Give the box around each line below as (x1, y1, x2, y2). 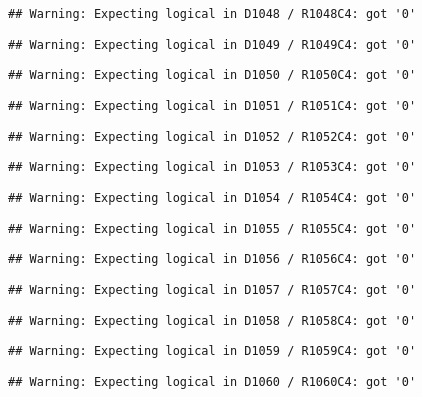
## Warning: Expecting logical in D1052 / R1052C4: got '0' (8, 129, 417, 144)
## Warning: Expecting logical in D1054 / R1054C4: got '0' (8, 190, 417, 205)
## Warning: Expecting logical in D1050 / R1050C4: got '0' (8, 68, 417, 83)
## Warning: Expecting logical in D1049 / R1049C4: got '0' (8, 37, 417, 52)
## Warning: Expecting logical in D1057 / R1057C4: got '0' (8, 282, 417, 297)
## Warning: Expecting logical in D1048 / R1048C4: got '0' (8, 7, 417, 21)
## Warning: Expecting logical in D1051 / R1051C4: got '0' (8, 98, 417, 113)
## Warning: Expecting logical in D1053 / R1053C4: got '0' (8, 160, 417, 175)
